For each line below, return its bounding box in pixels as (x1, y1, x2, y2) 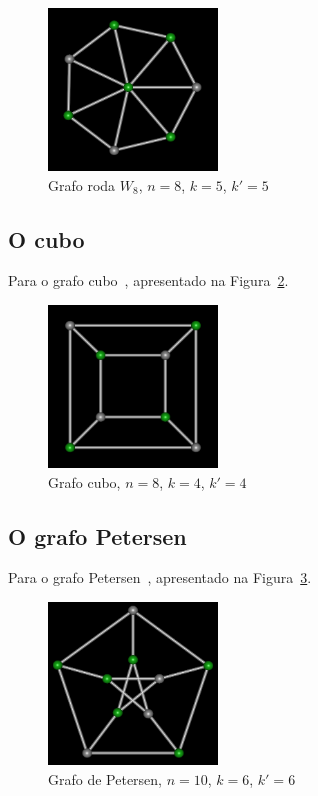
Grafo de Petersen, (48, 768, 163, 789)
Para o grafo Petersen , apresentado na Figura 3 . (8, 567, 312, 588)
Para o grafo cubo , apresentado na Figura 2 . (8, 270, 289, 291)
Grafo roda (48, 174, 116, 195)
